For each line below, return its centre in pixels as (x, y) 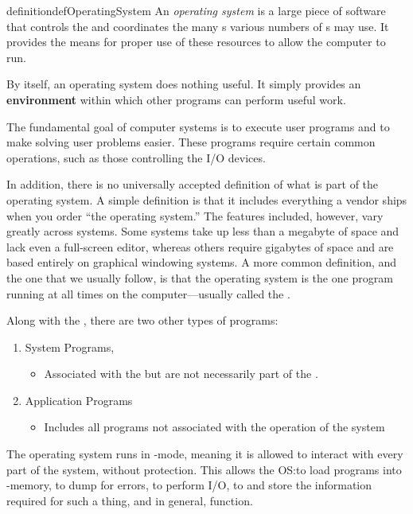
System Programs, (70, 347)
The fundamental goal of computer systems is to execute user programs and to (198, 126)
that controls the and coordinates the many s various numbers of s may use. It (198, 26)
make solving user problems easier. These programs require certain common (191, 142)
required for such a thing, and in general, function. (130, 500)
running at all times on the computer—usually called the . (148, 293)
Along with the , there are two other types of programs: (142, 320)
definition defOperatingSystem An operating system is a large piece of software (196, 10)
